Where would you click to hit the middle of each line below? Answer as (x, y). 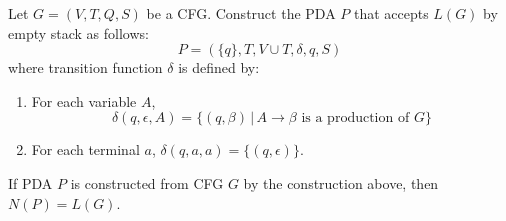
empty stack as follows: (78, 32)
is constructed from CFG (147, 182)
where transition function (85, 67)
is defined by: (219, 67)
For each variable (84, 100)
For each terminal (85, 149)
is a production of (355, 118)
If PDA (30, 182)
